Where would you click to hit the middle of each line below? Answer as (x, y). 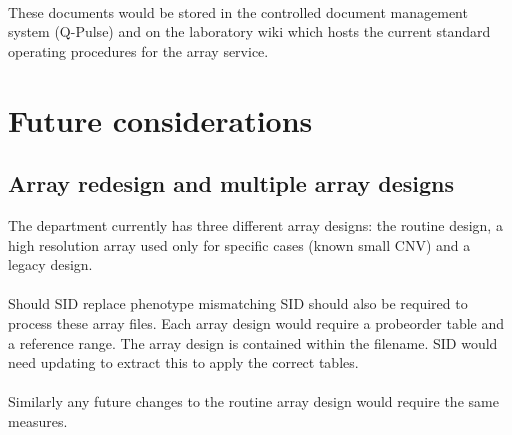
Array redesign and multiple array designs (231, 183)
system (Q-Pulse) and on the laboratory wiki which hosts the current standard (249, 31)
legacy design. (50, 264)
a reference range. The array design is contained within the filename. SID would (253, 342)
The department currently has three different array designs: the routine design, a (255, 224)
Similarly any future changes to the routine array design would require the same (253, 401)
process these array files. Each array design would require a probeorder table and (256, 322)
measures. (38, 420)
